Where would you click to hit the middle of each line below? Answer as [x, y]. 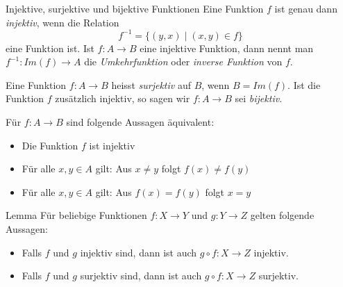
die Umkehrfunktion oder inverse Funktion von [183, 61]
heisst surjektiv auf [151, 84]
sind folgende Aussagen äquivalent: [140, 122]
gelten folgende [282, 215]
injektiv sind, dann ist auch [139, 252]
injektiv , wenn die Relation [62, 22]
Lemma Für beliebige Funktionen [76, 215]
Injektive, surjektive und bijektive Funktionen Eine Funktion [135, 8]
